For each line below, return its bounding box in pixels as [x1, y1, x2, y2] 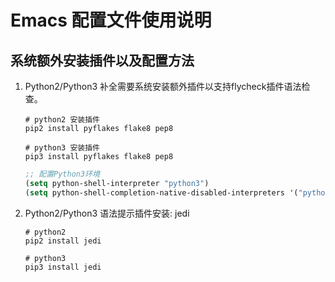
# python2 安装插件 [24, 115, 100, 125]
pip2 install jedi [24, 236, 102, 246]
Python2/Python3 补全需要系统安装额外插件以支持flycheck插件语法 [24, 81, 302, 92]
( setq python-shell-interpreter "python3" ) [24, 178, 210, 188]
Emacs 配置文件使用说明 [10, 9, 212, 32]
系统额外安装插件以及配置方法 [10, 52, 195, 69]
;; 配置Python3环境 [24, 169, 100, 179]
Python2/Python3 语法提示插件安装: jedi [24, 207, 190, 219]
